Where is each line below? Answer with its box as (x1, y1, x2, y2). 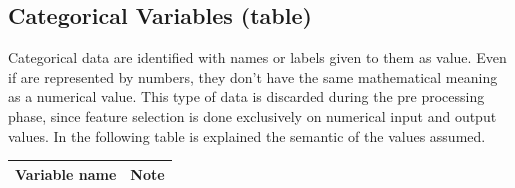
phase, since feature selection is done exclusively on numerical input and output (8, 105, 497, 126)
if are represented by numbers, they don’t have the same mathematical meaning (8, 66, 498, 87)
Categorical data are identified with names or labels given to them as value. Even (8, 47, 507, 68)
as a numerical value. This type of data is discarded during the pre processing (8, 86, 485, 107)
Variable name (15, 163, 117, 184)
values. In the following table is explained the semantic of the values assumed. (8, 125, 486, 146)
